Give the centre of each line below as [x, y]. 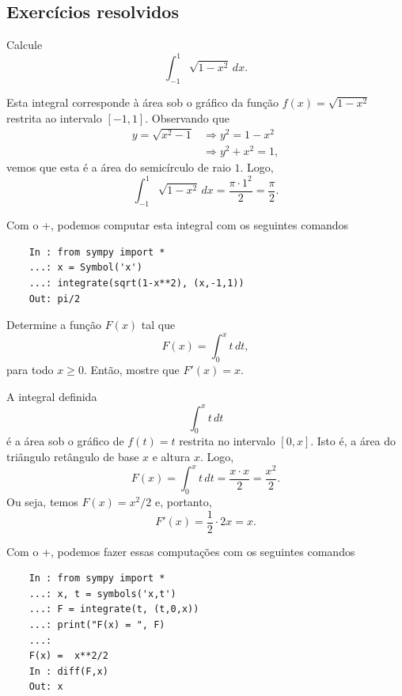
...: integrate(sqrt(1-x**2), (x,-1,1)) [137, 283]
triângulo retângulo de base [73, 457]
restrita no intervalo [227, 441]
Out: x [46, 687]
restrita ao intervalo [54, 117]
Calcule [25, 45]
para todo [30, 369]
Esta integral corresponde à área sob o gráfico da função [143, 102]
